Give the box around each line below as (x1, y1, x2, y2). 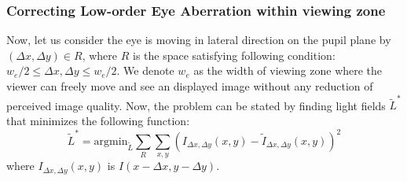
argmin (93, 136, 128, 147)
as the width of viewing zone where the (193, 62, 383, 79)
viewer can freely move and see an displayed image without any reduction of (6, 78, 373, 94)
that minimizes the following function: (6, 112, 190, 128)
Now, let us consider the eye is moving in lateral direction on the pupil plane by (6, 31, 391, 48)
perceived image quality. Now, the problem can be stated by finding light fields (6, 97, 386, 113)
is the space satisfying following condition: (133, 46, 335, 63)
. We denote (116, 62, 174, 79)
